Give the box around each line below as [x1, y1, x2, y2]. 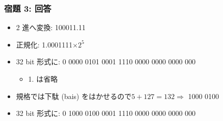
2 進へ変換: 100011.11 [16, 22, 86, 33]
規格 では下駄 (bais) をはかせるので [16, 90, 132, 101]
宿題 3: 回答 [4, 2, 51, 14]
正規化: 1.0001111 [16, 39, 73, 50]
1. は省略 [28, 74, 58, 84]
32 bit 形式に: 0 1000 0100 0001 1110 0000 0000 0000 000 [16, 108, 196, 118]
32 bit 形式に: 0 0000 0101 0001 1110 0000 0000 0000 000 [16, 56, 196, 67]
